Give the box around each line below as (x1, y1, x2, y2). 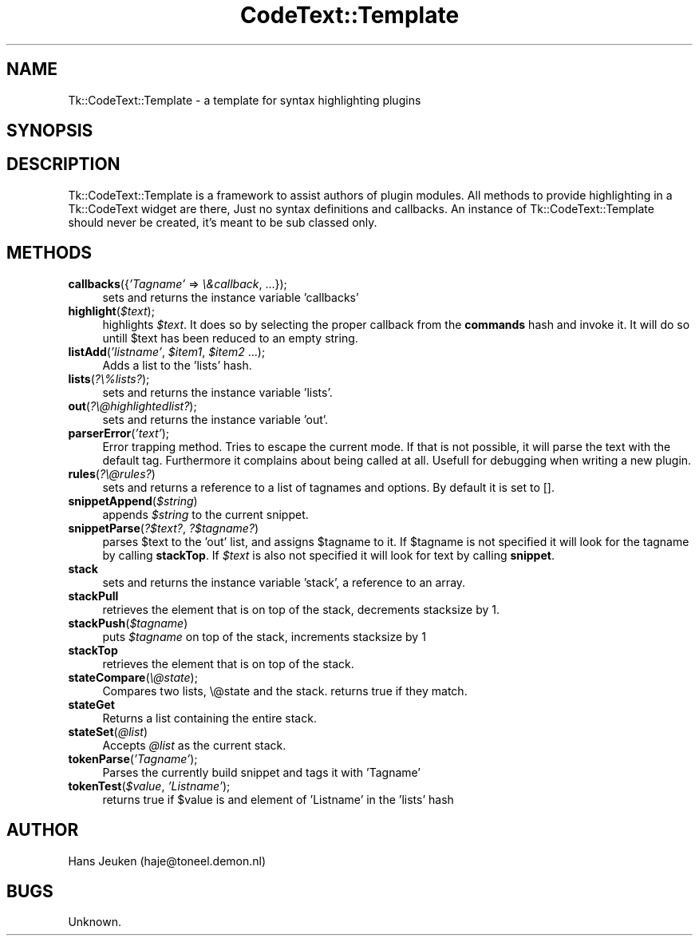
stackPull (68, 588, 119, 603)
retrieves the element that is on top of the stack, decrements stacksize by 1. (102, 602, 500, 616)
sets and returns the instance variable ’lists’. (102, 385, 333, 399)
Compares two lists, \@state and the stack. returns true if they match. (102, 683, 468, 698)
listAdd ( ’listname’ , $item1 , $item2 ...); (68, 344, 266, 358)
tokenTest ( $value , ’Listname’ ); (68, 778, 231, 793)
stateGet (68, 697, 115, 711)
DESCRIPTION (6, 154, 120, 175)
